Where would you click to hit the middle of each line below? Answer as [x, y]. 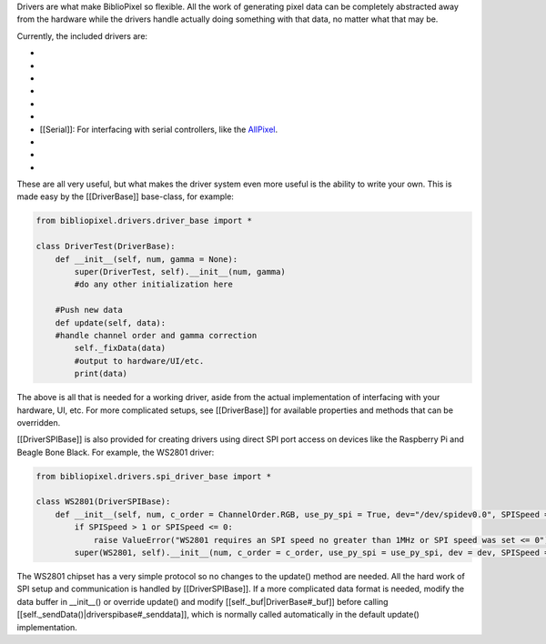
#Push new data [89, 310]
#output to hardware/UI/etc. [139, 361]
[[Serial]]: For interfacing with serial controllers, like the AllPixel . [159, 129]
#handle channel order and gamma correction [156, 335]
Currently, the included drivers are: [82, 35]
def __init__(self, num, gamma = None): [147, 259]
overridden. [39, 422]
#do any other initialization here [154, 285]
